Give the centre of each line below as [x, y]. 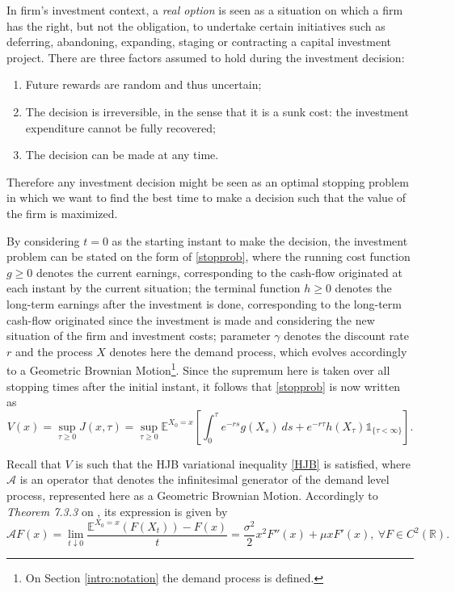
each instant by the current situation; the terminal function [154, 288]
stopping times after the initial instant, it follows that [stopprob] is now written [204, 386]
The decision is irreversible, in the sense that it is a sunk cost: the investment [217, 111]
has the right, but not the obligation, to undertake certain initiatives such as [196, 25]
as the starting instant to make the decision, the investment [260, 240]
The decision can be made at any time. [122, 155]
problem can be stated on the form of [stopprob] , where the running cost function [209, 256]
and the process [54, 351]
